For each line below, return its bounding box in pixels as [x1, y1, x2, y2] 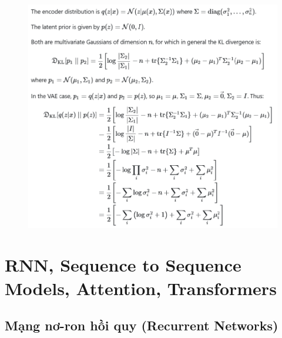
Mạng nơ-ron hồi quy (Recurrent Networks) [5, 316, 278, 334]
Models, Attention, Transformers [5, 276, 277, 300]
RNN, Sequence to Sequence [5, 253, 241, 277]
